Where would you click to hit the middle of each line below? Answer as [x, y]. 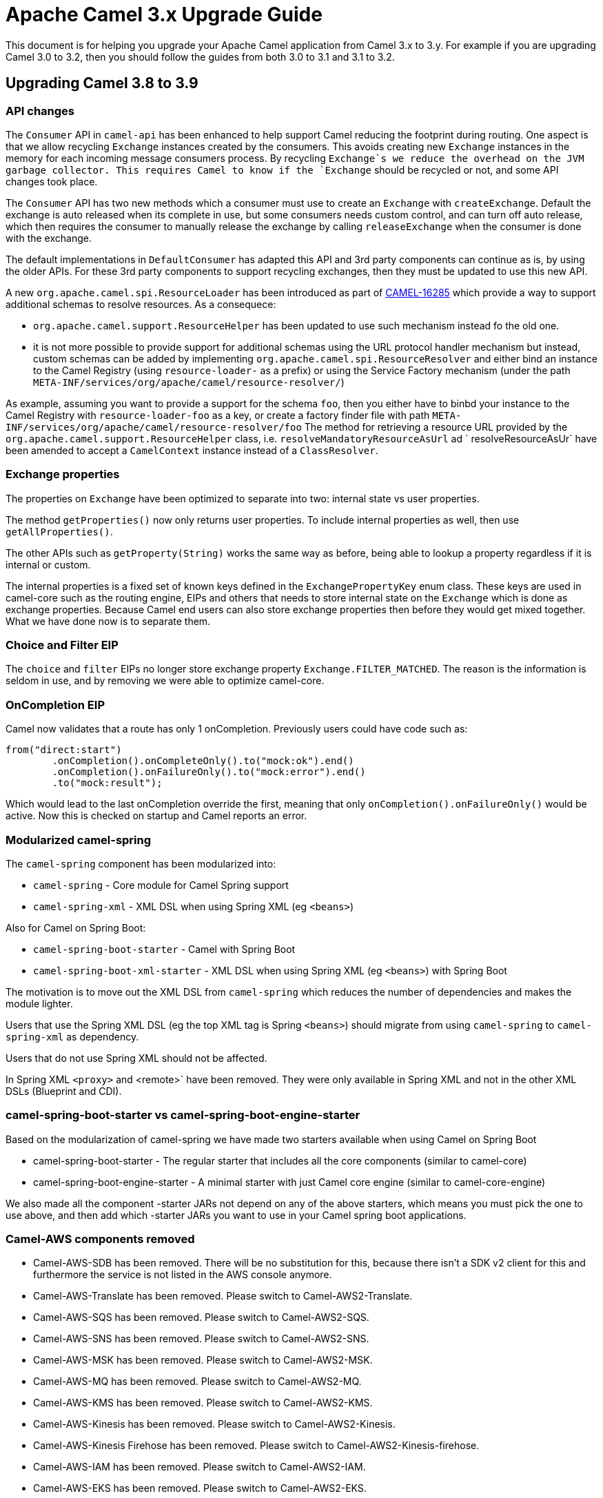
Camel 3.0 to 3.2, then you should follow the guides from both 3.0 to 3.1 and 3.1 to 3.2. [200, 57]
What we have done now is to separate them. [108, 621]
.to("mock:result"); [107, 783]
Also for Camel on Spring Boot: [76, 927]
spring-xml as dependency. [72, 1036]
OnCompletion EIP [55, 705]
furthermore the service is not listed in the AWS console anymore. [183, 1275]
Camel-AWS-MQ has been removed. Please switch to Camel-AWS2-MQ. [197, 1382]
